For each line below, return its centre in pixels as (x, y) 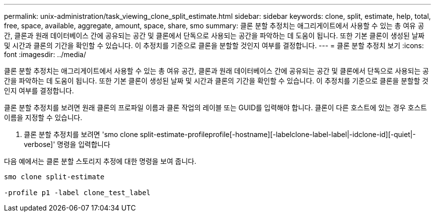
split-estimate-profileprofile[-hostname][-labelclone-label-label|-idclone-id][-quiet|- (278, 134)
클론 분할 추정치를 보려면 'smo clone (81, 134)
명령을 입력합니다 (83, 144)
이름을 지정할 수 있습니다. (43, 117)
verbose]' (39, 144)
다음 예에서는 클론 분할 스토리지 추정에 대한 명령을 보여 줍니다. (100, 161)
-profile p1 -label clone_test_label (77, 193)
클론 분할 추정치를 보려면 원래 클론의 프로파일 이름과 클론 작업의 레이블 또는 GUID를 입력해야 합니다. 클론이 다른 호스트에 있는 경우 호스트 (216, 108)
